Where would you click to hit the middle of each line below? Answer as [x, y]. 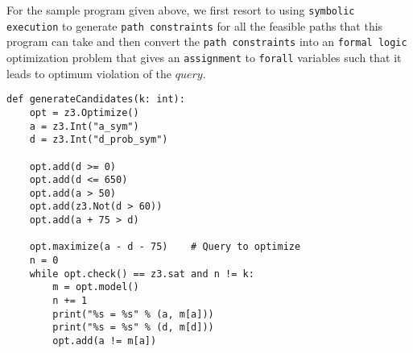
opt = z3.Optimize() [84, 112]
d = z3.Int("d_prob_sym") [99, 140]
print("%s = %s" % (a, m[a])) [133, 314]
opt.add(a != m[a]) [105, 341]
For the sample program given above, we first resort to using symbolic [181, 10]
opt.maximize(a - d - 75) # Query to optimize [165, 247]
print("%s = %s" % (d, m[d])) [133, 328]
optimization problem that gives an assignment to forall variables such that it [204, 57]
